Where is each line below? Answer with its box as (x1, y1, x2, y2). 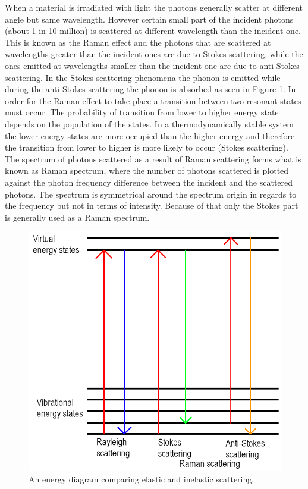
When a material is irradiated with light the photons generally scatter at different (5, 1, 303, 13)
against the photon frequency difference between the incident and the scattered (5, 175, 293, 188)
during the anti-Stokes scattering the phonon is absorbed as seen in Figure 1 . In (5, 83, 296, 95)
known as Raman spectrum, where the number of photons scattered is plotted (5, 164, 289, 177)
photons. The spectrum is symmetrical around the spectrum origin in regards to (5, 187, 297, 200)
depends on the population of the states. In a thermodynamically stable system (5, 117, 294, 130)
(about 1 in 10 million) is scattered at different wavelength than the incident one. (5, 24, 301, 37)
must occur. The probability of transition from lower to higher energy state (5, 106, 279, 118)
